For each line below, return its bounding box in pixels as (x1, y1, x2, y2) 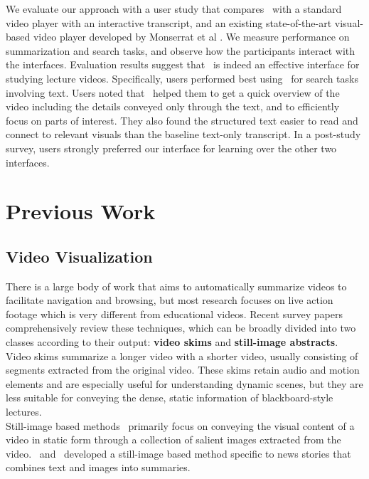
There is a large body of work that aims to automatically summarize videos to (6, 278, 347, 293)
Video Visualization (6, 245, 153, 267)
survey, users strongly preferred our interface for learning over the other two (6, 140, 337, 155)
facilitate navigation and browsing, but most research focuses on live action (6, 293, 333, 307)
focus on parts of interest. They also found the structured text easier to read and (6, 112, 358, 127)
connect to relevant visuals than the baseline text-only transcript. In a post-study (6, 127, 361, 142)
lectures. (6, 404, 42, 419)
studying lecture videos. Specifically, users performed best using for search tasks (6, 70, 358, 85)
